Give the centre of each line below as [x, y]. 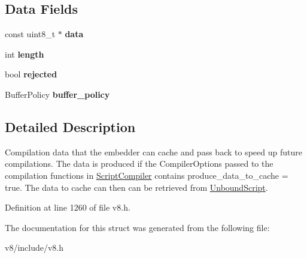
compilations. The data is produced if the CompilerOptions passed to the [139, 163]
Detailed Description [70, 126]
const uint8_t [30, 34]
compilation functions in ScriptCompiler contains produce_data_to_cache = [147, 175]
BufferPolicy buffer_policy [57, 94]
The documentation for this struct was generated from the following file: [137, 227]
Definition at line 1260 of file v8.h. [68, 207]
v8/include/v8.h [34, 247]
